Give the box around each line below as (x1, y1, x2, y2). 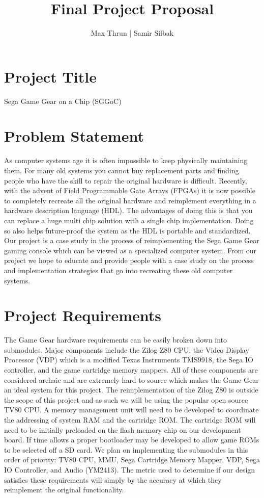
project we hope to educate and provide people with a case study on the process (4, 255, 254, 266)
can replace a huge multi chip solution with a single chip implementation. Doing (4, 215, 254, 225)
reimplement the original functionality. (4, 484, 124, 495)
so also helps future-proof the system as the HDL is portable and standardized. (4, 225, 251, 235)
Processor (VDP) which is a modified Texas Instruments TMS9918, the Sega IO (4, 354, 253, 365)
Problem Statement (4, 125, 144, 146)
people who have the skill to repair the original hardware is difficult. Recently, (4, 175, 247, 186)
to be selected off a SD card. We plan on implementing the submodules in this (4, 444, 248, 455)
